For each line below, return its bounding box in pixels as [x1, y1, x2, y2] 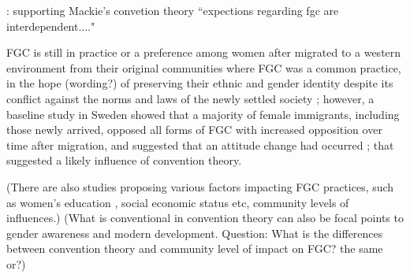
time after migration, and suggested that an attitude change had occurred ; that [6, 136, 394, 153]
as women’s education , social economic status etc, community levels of [6, 194, 349, 210]
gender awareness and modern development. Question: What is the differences [6, 224, 383, 241]
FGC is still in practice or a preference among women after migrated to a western [6, 44, 401, 61]
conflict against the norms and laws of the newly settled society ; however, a [6, 90, 375, 106]
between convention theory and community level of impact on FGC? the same [6, 240, 383, 257]
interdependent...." [6, 17, 95, 34]
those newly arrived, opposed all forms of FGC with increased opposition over [6, 121, 382, 138]
